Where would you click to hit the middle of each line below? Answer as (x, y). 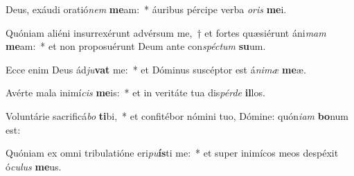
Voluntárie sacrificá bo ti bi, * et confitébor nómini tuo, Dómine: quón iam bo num (177, 115)
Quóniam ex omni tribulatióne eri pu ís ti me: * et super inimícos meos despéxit (172, 153)
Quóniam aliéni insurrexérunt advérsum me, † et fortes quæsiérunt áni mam (166, 32)
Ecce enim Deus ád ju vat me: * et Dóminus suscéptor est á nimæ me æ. (156, 69)
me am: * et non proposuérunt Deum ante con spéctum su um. (136, 46)
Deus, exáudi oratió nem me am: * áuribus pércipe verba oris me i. (146, 9)
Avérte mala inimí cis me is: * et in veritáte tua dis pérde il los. (135, 93)
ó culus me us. (34, 166)
